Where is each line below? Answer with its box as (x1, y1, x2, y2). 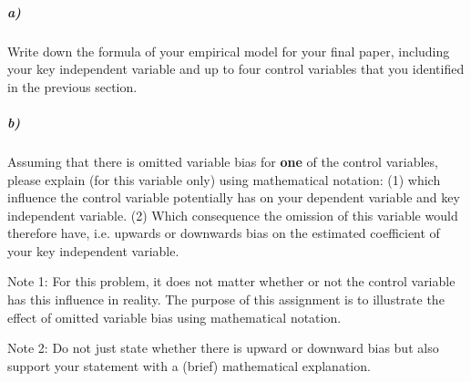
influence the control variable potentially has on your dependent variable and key (7, 188, 460, 207)
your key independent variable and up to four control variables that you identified (7, 59, 465, 78)
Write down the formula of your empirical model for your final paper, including (7, 41, 450, 60)
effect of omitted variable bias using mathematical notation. (7, 307, 342, 326)
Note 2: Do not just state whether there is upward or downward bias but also (7, 338, 439, 357)
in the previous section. (7, 77, 138, 96)
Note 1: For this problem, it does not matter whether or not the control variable (7, 272, 456, 291)
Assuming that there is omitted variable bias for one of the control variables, (7, 151, 438, 170)
